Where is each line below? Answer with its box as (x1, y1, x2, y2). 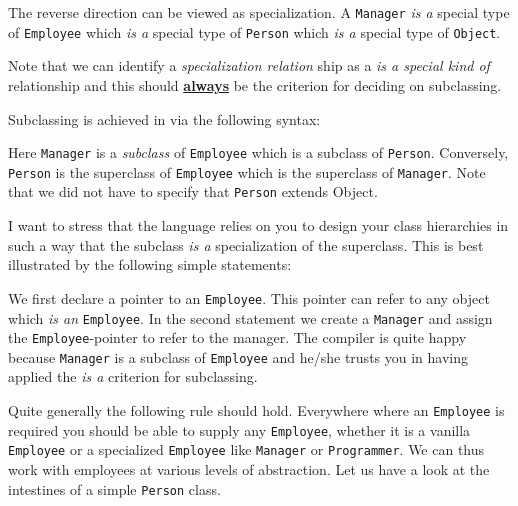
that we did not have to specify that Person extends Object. (8, 181, 378, 202)
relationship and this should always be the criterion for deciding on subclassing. (8, 74, 502, 95)
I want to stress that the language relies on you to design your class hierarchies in (8, 215, 509, 236)
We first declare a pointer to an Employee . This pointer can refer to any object (8, 287, 490, 308)
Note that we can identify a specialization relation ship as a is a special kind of (8, 55, 490, 76)
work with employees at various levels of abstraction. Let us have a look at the (8, 459, 490, 480)
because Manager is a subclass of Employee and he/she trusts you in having (8, 346, 468, 367)
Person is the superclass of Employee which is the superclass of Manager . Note (8, 161, 486, 182)
